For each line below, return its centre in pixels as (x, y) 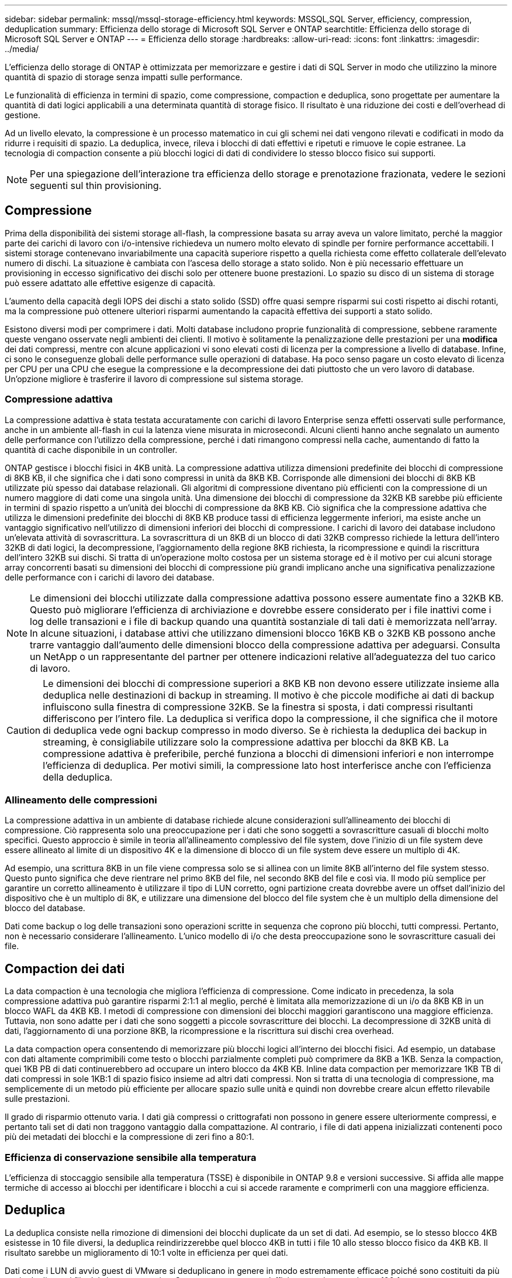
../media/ (22, 49)
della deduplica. (78, 777)
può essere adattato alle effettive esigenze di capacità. (110, 283)
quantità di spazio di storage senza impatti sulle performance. (124, 77)
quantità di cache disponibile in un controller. (91, 449)
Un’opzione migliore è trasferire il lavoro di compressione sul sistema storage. (154, 379)
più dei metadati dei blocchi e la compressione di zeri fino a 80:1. (129, 1137)
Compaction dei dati (65, 968)
